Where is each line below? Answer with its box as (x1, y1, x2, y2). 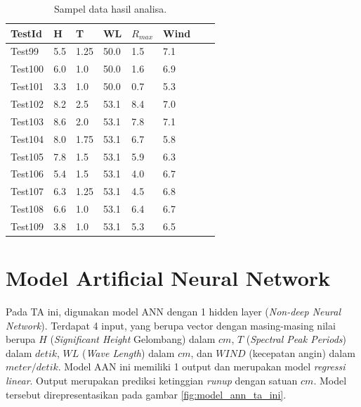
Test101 (11, 79, 44, 94)
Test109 (11, 218, 44, 233)
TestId (11, 25, 42, 40)
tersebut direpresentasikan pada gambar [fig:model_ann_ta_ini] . (6, 387, 287, 401)
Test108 (11, 201, 44, 216)
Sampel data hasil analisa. (54, 1, 167, 15)
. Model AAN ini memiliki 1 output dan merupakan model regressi (58, 359, 346, 374)
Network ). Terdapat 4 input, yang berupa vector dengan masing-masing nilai (6, 318, 336, 332)
